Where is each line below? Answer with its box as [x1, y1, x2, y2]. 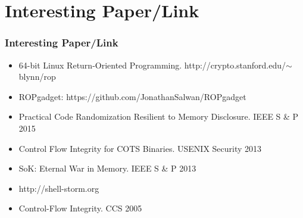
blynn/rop [18, 70, 56, 83]
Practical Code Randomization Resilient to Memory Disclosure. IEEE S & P [18, 110, 299, 123]
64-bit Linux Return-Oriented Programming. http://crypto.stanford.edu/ [18, 58, 286, 71]
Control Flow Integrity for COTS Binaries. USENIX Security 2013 [18, 142, 262, 154]
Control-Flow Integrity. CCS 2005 [18, 202, 142, 214]
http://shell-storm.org [18, 182, 99, 194]
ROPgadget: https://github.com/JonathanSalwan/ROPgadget [18, 90, 246, 102]
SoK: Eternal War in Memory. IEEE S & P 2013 [18, 162, 196, 175]
